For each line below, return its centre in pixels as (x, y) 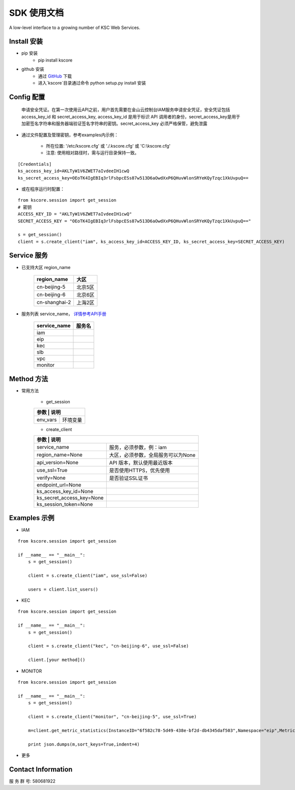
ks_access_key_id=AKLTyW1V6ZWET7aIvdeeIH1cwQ (74, 171)
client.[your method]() (57, 660)
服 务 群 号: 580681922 (32, 781)
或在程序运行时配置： (43, 189)
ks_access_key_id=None (65, 491)
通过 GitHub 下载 (55, 76)
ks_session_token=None (65, 504)
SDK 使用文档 (36, 13)
